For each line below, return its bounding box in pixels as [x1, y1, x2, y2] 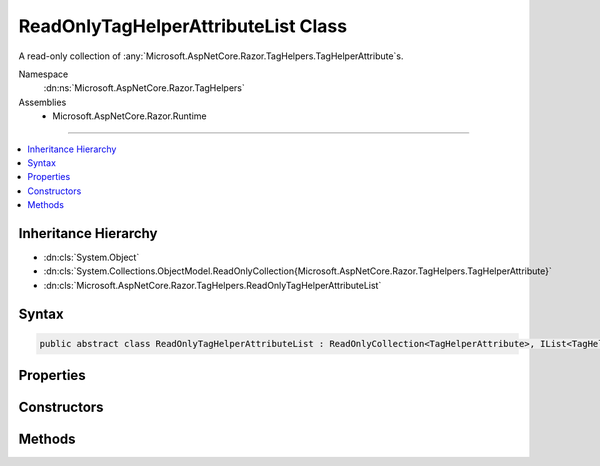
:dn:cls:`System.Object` [43, 251, 140, 263]
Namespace [18, 68, 69, 80]
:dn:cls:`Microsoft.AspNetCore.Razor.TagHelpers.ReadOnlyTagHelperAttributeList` [43, 279, 382, 291]
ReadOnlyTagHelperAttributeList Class [18, 15, 348, 37]
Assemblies [18, 96, 67, 108]
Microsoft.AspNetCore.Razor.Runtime [52, 110, 207, 122]
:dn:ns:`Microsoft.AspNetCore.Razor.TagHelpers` [43, 82, 245, 94]
